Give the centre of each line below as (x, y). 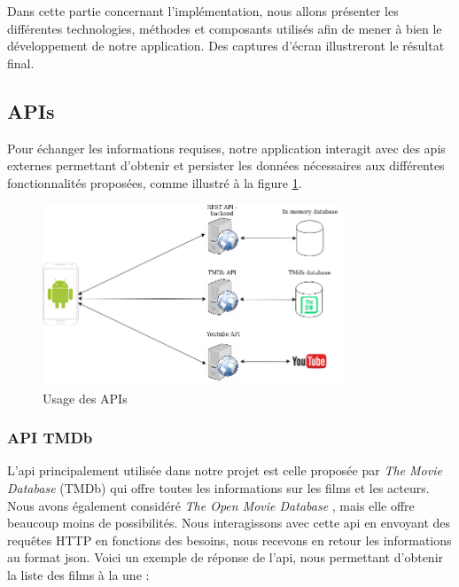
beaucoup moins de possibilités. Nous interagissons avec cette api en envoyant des (229, 523)
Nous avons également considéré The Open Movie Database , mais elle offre (211, 505)
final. (21, 63)
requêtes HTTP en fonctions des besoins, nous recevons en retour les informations (229, 540)
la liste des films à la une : (78, 575)
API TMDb (50, 438)
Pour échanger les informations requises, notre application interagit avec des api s (226, 148)
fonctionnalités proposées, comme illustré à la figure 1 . (155, 182)
